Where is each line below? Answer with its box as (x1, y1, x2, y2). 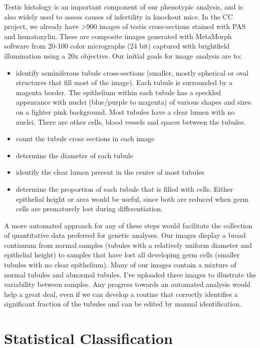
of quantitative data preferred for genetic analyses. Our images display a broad (4, 230, 246, 240)
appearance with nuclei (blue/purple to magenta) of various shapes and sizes (16, 97, 251, 107)
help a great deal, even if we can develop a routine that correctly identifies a (4, 288, 238, 299)
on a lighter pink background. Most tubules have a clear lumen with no (16, 106, 235, 117)
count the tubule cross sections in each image (16, 133, 155, 144)
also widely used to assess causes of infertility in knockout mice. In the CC (4, 11, 233, 22)
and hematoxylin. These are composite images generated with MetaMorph (4, 31, 232, 41)
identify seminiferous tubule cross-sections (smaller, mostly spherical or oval (16, 67, 248, 78)
